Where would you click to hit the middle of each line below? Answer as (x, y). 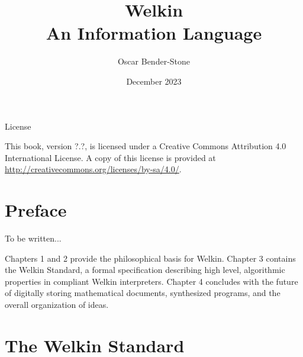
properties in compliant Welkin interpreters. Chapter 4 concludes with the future (151, 281)
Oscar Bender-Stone (154, 61)
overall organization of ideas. (57, 304)
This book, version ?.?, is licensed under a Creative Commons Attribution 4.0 (146, 146)
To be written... (33, 238)
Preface (36, 210)
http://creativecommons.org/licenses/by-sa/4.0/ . (93, 169)
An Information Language (154, 33)
